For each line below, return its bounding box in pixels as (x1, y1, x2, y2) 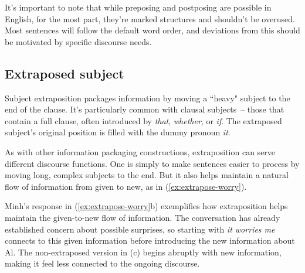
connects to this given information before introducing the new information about (5, 234, 295, 247)
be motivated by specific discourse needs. (5, 35, 152, 47)
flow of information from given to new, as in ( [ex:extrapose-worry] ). (5, 180, 247, 192)
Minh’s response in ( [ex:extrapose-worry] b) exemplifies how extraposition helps (5, 200, 288, 212)
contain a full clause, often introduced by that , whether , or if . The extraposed (5, 114, 282, 127)
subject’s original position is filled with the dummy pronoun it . (5, 126, 231, 138)
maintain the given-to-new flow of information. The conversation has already (5, 211, 280, 223)
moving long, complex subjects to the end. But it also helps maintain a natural (5, 169, 289, 181)
